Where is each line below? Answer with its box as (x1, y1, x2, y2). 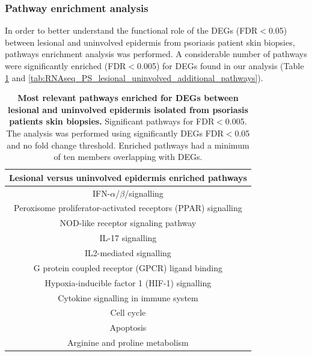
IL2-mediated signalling (85, 246, 171, 259)
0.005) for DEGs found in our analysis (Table (137, 60, 304, 72)
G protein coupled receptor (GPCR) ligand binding (33, 261, 223, 274)
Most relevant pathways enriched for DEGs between (17, 91, 239, 104)
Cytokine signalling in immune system (58, 291, 198, 304)
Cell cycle (110, 306, 146, 319)
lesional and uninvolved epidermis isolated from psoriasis (8, 103, 248, 115)
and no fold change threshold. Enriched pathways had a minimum (7, 138, 249, 151)
